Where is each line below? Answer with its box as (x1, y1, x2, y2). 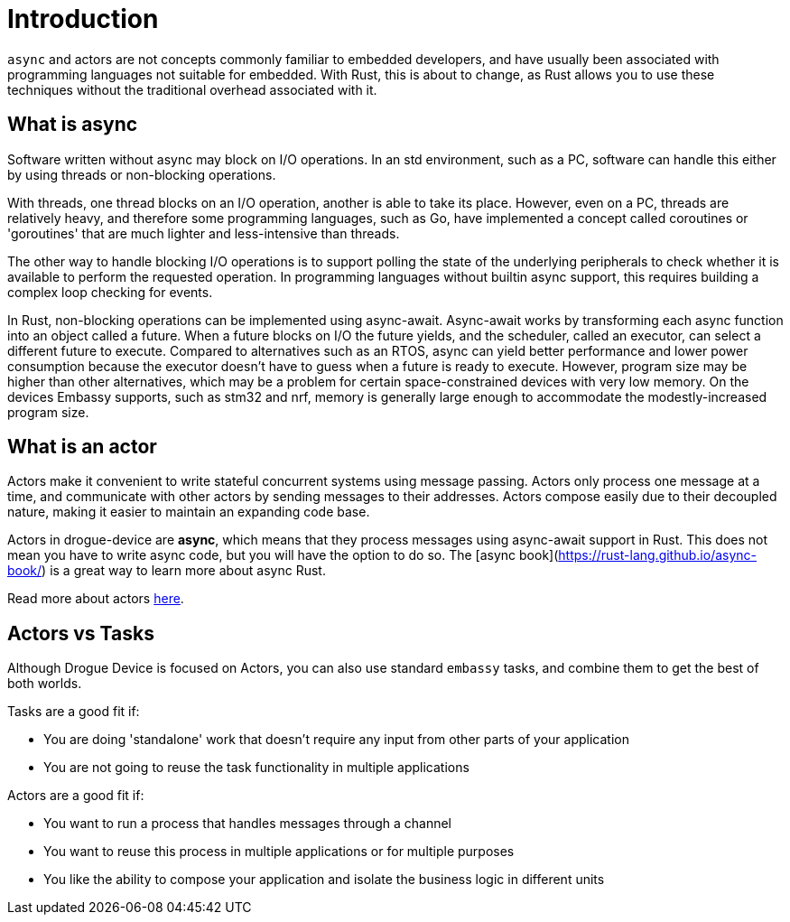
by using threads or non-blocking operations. (7, 166, 276, 182)
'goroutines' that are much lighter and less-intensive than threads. (7, 225, 400, 241)
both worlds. (7, 675, 82, 692)
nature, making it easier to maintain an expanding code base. (7, 504, 370, 520)
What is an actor (7, 435, 157, 459)
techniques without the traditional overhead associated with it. (7, 81, 377, 98)
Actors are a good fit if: (7, 787, 144, 804)
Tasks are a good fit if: (7, 703, 140, 720)
